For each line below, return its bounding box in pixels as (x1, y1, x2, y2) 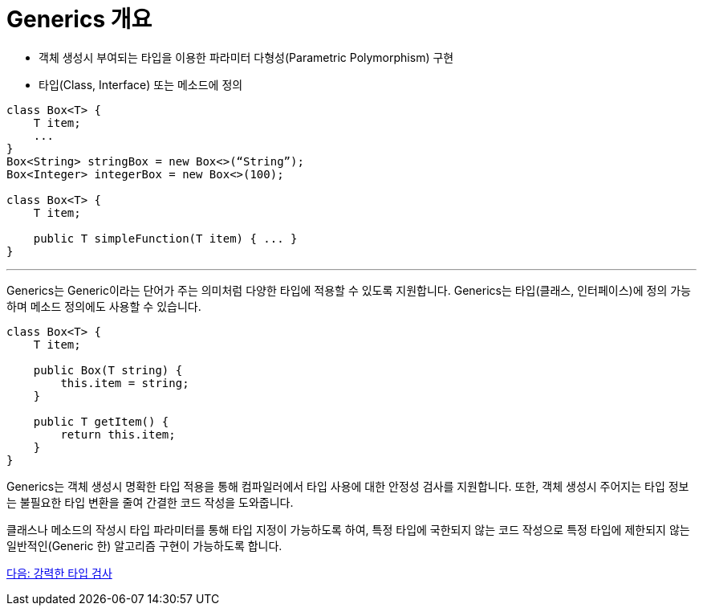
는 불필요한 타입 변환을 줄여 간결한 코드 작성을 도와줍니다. (6, 495, 294, 509)
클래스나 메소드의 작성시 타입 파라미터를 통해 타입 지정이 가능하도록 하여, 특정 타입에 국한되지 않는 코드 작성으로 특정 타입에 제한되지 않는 (6, 522, 690, 537)
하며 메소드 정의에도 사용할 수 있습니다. (6, 299, 201, 313)
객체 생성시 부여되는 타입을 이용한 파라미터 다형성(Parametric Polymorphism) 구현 (39, 50, 454, 64)
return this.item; (60, 427, 176, 441)
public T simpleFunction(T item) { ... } (33, 231, 298, 245)
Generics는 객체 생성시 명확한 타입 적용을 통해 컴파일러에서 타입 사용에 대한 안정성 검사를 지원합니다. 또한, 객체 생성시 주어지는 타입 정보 (6, 479, 689, 493)
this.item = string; (60, 376, 189, 390)
